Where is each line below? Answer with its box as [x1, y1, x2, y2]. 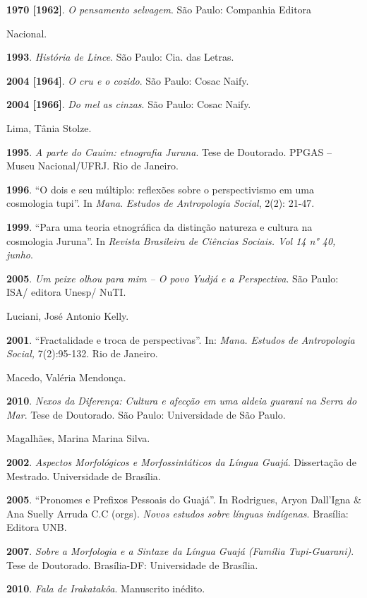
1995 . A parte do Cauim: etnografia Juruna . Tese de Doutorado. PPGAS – [6, 144, 332, 159]
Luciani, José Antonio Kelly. [6, 308, 129, 323]
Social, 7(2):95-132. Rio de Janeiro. [6, 346, 158, 361]
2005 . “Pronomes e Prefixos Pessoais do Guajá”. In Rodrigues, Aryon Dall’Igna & [6, 492, 361, 507]
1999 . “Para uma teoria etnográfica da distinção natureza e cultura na [6, 219, 313, 234]
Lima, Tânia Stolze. [6, 120, 92, 135]
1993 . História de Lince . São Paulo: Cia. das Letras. [6, 49, 234, 64]
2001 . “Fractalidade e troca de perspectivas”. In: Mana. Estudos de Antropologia [6, 332, 355, 347]
